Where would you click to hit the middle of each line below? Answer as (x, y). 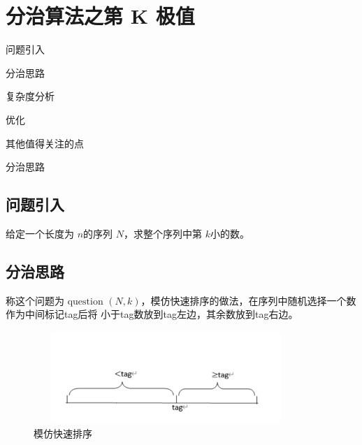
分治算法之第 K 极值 (100, 16)
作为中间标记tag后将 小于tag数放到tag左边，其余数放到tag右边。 (152, 314)
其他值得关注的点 (45, 143)
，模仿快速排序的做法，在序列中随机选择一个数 (248, 300)
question (85, 301)
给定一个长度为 (40, 233)
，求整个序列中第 (163, 233)
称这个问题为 (35, 300)
